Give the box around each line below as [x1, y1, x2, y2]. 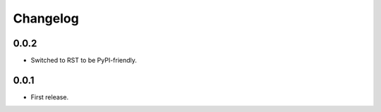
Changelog [13, 11, 79, 26]
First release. [30, 92, 69, 101]
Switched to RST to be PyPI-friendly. [30, 56, 138, 65]
